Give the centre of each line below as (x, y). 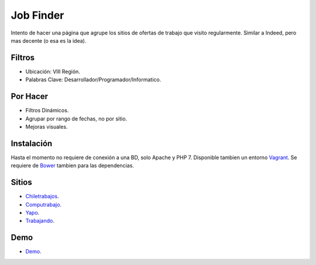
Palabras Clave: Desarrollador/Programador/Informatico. (93, 80)
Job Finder (37, 15)
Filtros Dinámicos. (47, 111)
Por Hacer (30, 97)
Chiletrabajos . (42, 197)
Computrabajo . (43, 204)
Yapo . (32, 212)
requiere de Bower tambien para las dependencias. (73, 166)
